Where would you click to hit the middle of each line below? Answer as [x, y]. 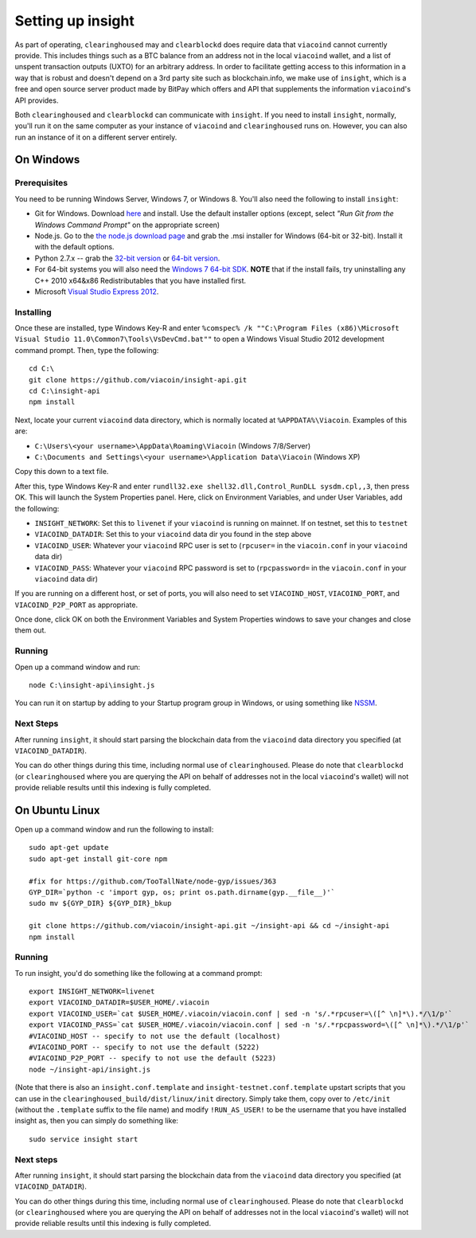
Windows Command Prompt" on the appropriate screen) [127, 225]
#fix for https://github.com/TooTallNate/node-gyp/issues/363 [153, 881]
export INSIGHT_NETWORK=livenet [92, 991]
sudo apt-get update [69, 848]
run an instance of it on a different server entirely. [96, 137]
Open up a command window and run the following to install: [114, 829]
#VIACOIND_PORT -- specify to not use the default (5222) [144, 1047]
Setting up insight [74, 21]
